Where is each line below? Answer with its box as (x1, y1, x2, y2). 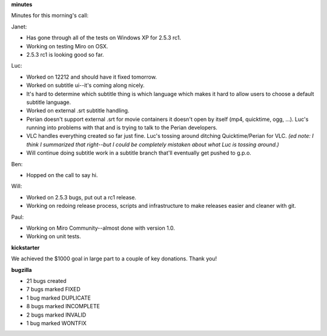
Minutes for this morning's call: (11, 12, 89, 19)
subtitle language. (26, 99, 71, 106)
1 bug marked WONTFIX (26, 319, 87, 326)
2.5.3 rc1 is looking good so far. (26, 51, 104, 58)
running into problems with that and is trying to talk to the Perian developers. (26, 124, 218, 131)
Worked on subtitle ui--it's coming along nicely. (26, 82, 145, 89)
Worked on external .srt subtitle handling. (26, 107, 130, 114)
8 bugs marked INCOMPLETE (26, 303, 100, 310)
